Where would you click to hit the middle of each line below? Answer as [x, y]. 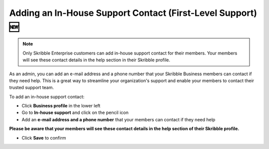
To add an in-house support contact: [47, 97]
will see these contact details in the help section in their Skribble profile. [96, 60]
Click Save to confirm [44, 138]
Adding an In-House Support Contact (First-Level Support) [133, 13]
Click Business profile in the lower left [61, 106]
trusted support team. [32, 88]
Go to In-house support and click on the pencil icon [75, 113]
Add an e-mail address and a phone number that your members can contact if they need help [119, 119]
